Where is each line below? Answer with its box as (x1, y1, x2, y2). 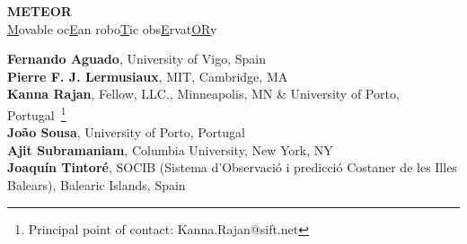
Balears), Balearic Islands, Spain (7, 176, 186, 194)
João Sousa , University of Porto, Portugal (7, 123, 246, 142)
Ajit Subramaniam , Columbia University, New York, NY (7, 140, 333, 159)
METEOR (7, 2, 72, 20)
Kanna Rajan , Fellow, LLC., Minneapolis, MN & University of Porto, (7, 84, 400, 103)
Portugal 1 (7, 102, 66, 124)
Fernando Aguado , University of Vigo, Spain (7, 49, 266, 68)
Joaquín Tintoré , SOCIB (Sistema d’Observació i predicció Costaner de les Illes (7, 158, 457, 177)
